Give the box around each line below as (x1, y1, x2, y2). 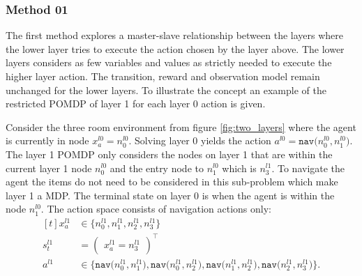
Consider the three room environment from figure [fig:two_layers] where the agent (6, 119, 356, 134)
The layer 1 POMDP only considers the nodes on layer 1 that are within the (6, 146, 333, 161)
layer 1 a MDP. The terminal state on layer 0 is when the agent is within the (6, 187, 335, 202)
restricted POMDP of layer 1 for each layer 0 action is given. (6, 96, 266, 111)
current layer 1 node (6, 160, 92, 175)
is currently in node (6, 133, 89, 148)
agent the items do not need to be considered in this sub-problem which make (6, 174, 338, 189)
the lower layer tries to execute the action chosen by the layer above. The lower (6, 41, 345, 56)
